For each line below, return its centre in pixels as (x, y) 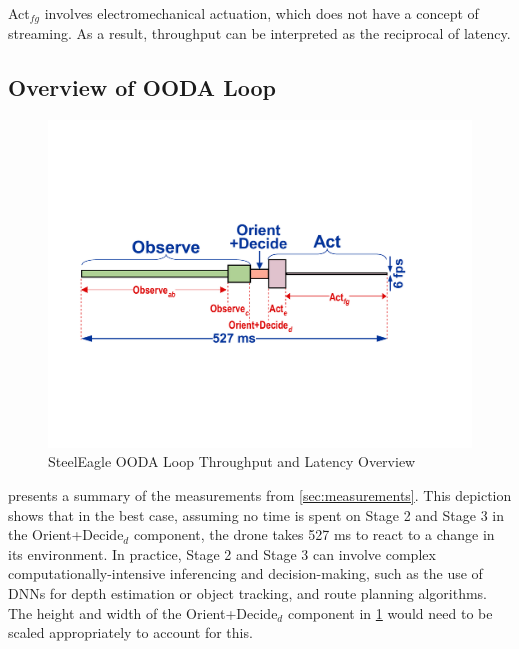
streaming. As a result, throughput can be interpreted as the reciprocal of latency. (259, 33)
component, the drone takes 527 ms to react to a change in (314, 534)
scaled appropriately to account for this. (130, 632)
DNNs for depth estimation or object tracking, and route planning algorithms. (248, 592)
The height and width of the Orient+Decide (143, 612)
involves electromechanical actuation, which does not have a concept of (261, 13)
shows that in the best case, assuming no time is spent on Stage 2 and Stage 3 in (256, 514)
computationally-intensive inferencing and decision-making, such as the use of (245, 573)
